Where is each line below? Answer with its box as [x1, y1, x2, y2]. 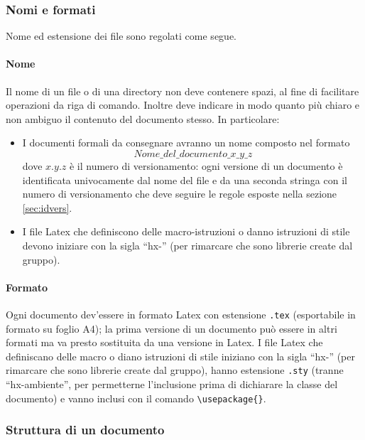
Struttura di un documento [6, 421, 165, 439]
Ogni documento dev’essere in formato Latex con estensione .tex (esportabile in [6, 306, 356, 321]
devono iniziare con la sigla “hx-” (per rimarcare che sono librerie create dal [22, 237, 353, 252]
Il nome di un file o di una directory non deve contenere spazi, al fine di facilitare [6, 83, 359, 98]
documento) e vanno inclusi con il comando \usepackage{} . [6, 390, 266, 405]
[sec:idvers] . [22, 200, 72, 215]
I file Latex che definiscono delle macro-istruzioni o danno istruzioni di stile [22, 224, 350, 239]
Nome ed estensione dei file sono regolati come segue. [6, 28, 236, 43]
